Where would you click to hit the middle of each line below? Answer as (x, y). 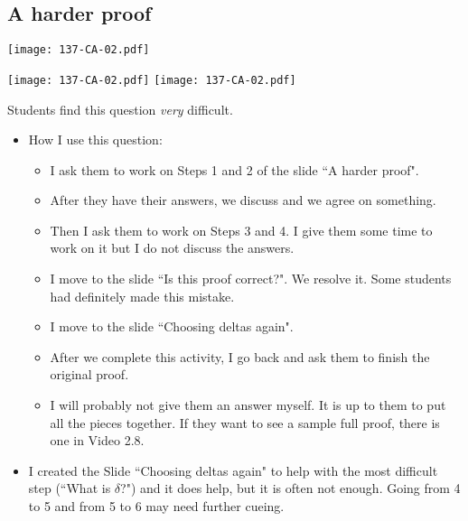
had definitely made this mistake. (142, 296)
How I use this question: (95, 140)
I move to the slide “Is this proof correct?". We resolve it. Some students (251, 279)
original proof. (89, 374)
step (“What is (70, 488)
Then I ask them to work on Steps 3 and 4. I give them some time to (241, 230)
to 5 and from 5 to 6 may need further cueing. (156, 506)
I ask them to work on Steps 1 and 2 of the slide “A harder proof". (234, 169)
